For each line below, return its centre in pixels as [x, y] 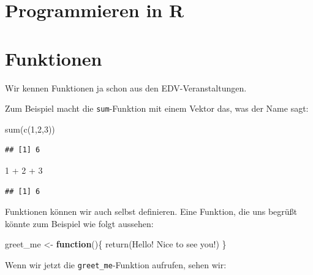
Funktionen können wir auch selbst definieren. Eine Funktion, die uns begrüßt [151, 211]
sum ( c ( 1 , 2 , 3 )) [30, 129]
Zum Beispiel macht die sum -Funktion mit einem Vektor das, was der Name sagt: [157, 108]
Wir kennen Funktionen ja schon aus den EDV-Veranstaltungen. [126, 87]
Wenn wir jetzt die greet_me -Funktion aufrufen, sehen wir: [116, 264]
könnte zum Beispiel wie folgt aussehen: [79, 223]
